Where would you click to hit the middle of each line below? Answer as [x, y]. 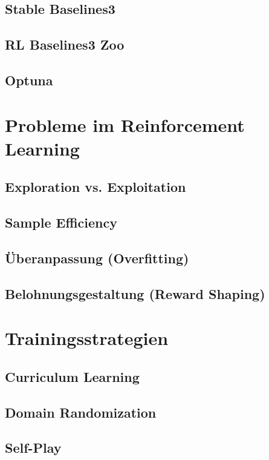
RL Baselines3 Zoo [65, 44]
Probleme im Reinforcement [125, 124]
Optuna [29, 80]
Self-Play [33, 448]
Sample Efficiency [61, 222]
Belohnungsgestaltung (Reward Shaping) [135, 293]
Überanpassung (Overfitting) [97, 258]
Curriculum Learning [72, 376]
